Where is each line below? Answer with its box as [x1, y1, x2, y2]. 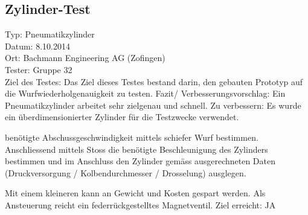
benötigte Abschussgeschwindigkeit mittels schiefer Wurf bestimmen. [5, 130, 258, 143]
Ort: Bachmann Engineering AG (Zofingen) [5, 51, 165, 64]
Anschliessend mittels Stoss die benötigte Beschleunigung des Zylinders [5, 143, 268, 155]
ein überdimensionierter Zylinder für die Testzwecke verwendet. [5, 111, 239, 123]
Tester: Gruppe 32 [5, 63, 72, 75]
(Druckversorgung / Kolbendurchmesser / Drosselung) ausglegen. [5, 166, 246, 179]
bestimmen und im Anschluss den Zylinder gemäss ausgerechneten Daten [5, 155, 275, 167]
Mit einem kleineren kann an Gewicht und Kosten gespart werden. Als [5, 187, 266, 199]
